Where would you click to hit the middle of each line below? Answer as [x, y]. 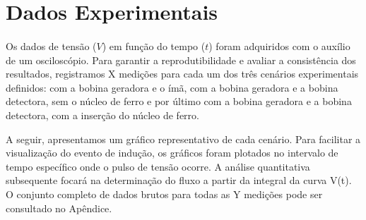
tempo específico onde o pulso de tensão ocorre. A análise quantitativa [158, 166]
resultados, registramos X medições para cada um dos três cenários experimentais [182, 74]
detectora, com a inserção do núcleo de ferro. [102, 115]
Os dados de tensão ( [51, 45]
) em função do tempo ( [154, 45]
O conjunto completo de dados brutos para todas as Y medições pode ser [164, 194]
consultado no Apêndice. [59, 208]
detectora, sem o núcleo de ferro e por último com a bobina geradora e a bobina [179, 101]
